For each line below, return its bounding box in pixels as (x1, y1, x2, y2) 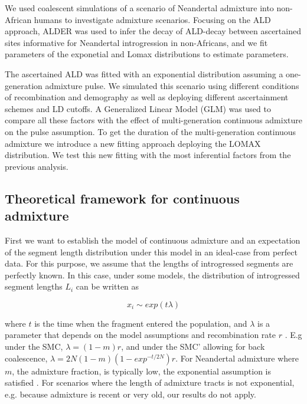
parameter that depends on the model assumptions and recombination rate (5, 329, 276, 341)
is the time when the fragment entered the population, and (34, 317, 247, 329)
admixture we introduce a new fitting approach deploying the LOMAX (5, 137, 261, 149)
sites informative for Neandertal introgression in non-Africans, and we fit (5, 36, 268, 48)
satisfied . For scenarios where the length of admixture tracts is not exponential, (5, 376, 295, 389)
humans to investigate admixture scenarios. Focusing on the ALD (34, 13, 271, 25)
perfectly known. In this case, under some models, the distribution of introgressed (5, 268, 300, 281)
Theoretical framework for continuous (5, 189, 240, 207)
